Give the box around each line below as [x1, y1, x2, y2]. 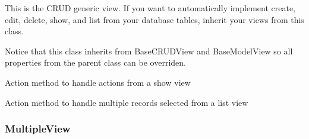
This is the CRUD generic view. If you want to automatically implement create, [5, 2, 296, 14]
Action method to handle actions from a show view [5, 76, 191, 88]
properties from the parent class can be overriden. [5, 56, 186, 69]
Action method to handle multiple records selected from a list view [5, 96, 248, 108]
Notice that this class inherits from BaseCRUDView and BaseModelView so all [5, 44, 293, 57]
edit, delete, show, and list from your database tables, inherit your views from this [5, 13, 304, 25]
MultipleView [5, 121, 71, 136]
